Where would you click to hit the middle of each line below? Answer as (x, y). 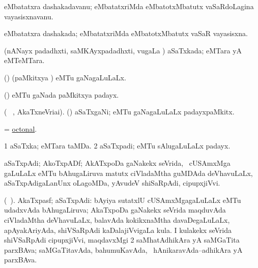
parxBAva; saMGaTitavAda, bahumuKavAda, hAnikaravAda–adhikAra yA (123, 249)
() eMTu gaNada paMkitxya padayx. (62, 94)
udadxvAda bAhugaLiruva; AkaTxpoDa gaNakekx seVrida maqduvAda (115, 210)
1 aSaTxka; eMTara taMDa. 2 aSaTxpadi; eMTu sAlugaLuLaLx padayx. (117, 146)
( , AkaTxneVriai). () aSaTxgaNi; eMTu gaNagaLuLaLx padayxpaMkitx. (119, 112)
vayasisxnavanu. (29, 16)
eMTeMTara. (24, 60)
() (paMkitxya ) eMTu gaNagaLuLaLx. (65, 77)
